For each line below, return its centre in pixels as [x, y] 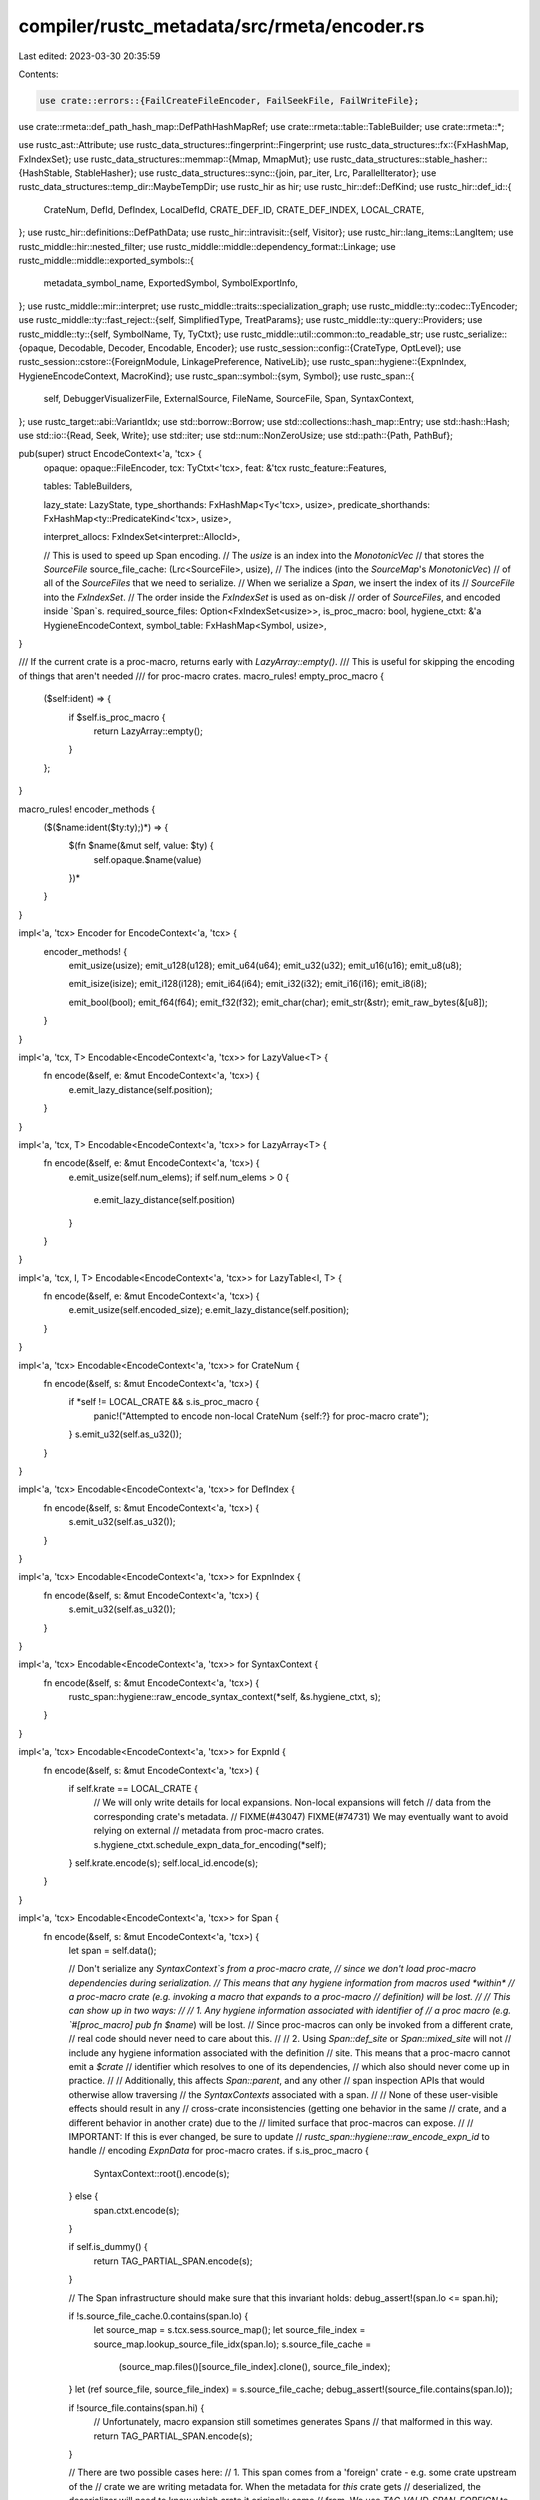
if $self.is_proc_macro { [117, 717]
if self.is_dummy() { [108, 2247]
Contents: [38, 74]
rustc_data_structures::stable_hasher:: [409, 159]
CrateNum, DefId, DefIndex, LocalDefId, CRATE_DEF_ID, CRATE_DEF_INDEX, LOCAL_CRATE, [234, 209]
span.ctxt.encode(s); [136, 2210]
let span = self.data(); [112, 1950]
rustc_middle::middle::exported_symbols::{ [106, 261]
